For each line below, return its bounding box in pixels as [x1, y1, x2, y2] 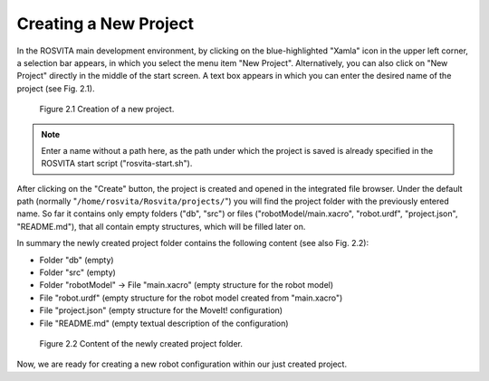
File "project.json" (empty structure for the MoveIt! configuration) [39, 305, 283, 316]
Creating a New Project [16, 14, 195, 33]
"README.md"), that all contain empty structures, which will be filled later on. [16, 221, 306, 232]
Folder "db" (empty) [39, 254, 114, 265]
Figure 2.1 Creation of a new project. [39, 104, 175, 115]
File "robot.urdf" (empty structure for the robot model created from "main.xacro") [39, 292, 343, 303]
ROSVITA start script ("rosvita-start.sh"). [41, 158, 193, 169]
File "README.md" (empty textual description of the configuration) [39, 318, 289, 329]
